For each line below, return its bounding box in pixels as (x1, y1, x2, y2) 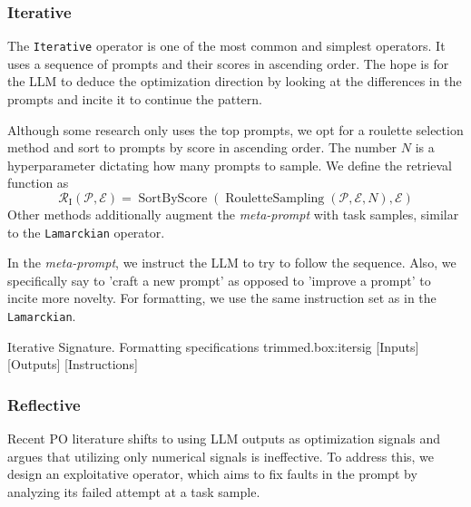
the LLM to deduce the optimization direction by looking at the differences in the (7, 72, 462, 91)
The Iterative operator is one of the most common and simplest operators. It (7, 36, 446, 55)
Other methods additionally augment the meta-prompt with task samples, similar (7, 205, 459, 224)
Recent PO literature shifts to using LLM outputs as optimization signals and (7, 429, 441, 448)
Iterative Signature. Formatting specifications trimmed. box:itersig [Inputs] (7, 336, 419, 356)
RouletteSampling (225, 192, 325, 206)
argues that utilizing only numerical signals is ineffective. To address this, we (7, 446, 435, 465)
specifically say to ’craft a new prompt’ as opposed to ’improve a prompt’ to (7, 270, 431, 289)
